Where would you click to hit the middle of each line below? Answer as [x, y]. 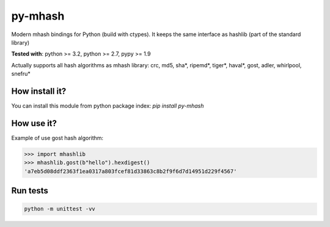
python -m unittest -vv [60, 209]
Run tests [30, 191]
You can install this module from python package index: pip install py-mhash [108, 106]
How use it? [34, 123]
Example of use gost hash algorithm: [57, 138]
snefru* [21, 74]
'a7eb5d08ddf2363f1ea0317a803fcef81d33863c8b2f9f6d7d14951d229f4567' [130, 171]
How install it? [39, 91]
